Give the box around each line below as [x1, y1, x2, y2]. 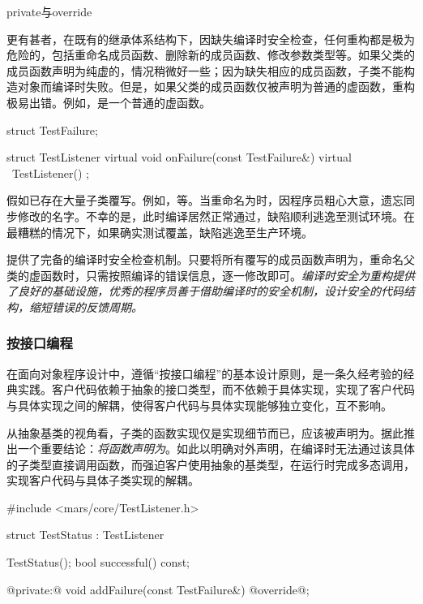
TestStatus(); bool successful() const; [6, 554, 190, 571]
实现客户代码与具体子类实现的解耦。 [6, 472, 199, 489]
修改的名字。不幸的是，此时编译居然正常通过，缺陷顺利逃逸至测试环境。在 [17, 207, 415, 224]
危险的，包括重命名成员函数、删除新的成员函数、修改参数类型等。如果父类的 [6, 46, 415, 63]
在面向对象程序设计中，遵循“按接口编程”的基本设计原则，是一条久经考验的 [6, 365, 404, 382]
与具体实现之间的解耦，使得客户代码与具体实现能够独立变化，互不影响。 [6, 396, 392, 413]
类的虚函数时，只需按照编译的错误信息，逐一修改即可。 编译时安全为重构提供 [6, 266, 415, 283]
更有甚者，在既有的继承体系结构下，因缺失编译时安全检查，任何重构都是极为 [6, 30, 415, 47]
